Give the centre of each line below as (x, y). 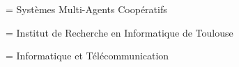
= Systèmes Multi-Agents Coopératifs (86, 9)
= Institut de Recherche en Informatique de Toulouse (119, 32)
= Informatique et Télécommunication (87, 56)
